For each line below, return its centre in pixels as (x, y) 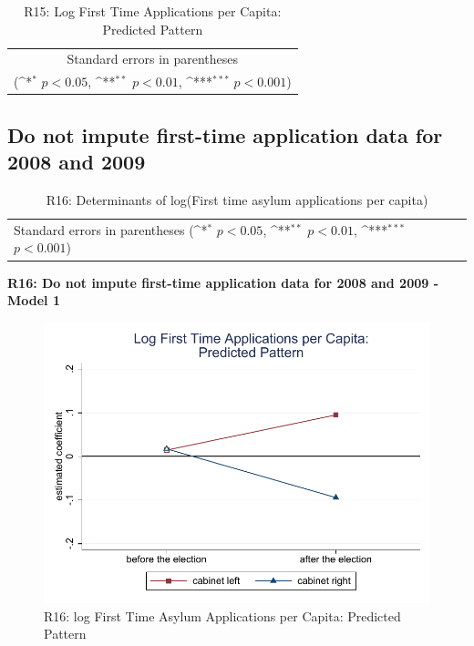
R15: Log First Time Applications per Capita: (153, 11)
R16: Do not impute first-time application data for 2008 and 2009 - (223, 282)
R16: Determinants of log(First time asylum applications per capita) (237, 199)
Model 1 (34, 300)
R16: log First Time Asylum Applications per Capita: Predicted (222, 615)
